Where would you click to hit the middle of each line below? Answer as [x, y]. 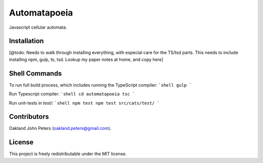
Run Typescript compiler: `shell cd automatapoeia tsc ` [72, 94]
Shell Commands [35, 73]
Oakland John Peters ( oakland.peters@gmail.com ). [60, 128]
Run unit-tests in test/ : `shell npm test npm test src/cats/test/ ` [85, 103]
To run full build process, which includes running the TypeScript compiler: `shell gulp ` [100, 85]
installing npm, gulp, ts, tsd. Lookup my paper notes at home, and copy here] [86, 59]
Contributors [29, 117]
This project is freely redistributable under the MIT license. [68, 154]
